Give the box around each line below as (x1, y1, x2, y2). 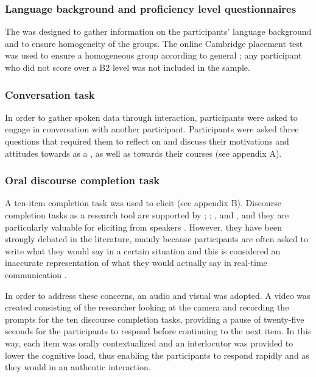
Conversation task (5, 87, 95, 102)
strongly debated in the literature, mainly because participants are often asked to (5, 232, 308, 245)
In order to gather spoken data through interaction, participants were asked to (5, 110, 298, 123)
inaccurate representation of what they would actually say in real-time (5, 256, 267, 269)
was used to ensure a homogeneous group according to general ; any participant (5, 49, 302, 62)
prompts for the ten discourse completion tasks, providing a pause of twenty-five (5, 312, 304, 325)
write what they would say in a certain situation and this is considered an (5, 244, 281, 257)
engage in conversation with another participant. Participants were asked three (5, 123, 299, 135)
